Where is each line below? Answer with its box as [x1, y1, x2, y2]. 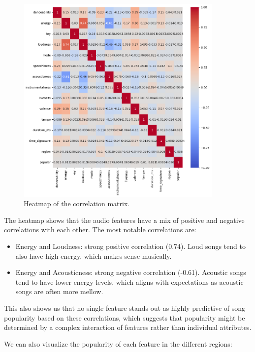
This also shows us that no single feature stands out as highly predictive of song [4, 302, 246, 313]
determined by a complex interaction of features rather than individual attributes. [4, 322, 252, 332]
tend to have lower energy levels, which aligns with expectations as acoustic [15, 276, 244, 287]
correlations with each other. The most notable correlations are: [4, 224, 196, 235]
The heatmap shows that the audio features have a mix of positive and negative [4, 215, 245, 225]
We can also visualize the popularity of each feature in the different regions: [4, 338, 232, 349]
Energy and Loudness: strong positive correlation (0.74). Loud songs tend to [15, 241, 246, 251]
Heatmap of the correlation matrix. [24, 198, 130, 209]
